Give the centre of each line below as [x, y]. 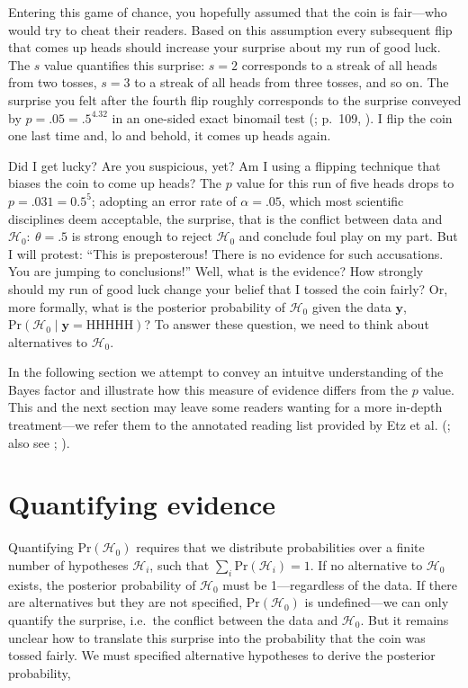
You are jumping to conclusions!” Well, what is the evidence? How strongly [216, 271]
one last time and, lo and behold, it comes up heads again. [170, 135]
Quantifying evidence [142, 504]
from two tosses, [53, 82]
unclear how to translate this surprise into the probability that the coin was [217, 637]
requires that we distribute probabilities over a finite [280, 547]
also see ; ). [39, 442]
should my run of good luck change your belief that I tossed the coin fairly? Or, [228, 288]
